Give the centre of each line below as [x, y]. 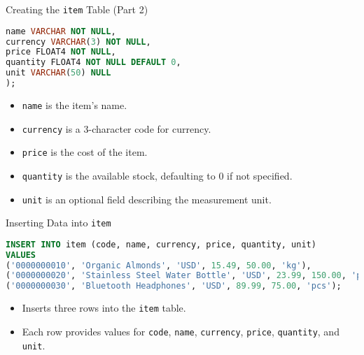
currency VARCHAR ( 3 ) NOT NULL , [78, 42]
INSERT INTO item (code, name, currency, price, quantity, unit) [161, 244]
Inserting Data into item [58, 223]
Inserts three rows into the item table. [104, 308]
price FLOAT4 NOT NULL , [61, 52]
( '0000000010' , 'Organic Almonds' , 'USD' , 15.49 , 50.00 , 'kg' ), [159, 265]
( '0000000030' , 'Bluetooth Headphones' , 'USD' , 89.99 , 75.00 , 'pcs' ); [174, 286]
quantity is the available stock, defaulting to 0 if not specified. [157, 175]
